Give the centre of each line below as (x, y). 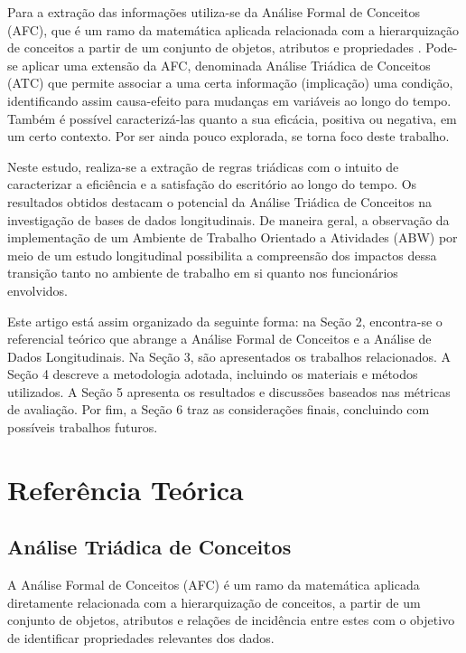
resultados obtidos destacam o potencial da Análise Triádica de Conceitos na (219, 201)
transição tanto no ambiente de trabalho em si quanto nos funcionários (203, 273)
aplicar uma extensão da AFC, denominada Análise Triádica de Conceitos (226, 65)
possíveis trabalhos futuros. (83, 427)
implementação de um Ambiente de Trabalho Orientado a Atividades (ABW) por (233, 237)
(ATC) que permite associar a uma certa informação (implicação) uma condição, (230, 83)
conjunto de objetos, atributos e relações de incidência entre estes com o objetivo (231, 620)
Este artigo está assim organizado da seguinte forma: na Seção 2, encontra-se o (225, 321)
